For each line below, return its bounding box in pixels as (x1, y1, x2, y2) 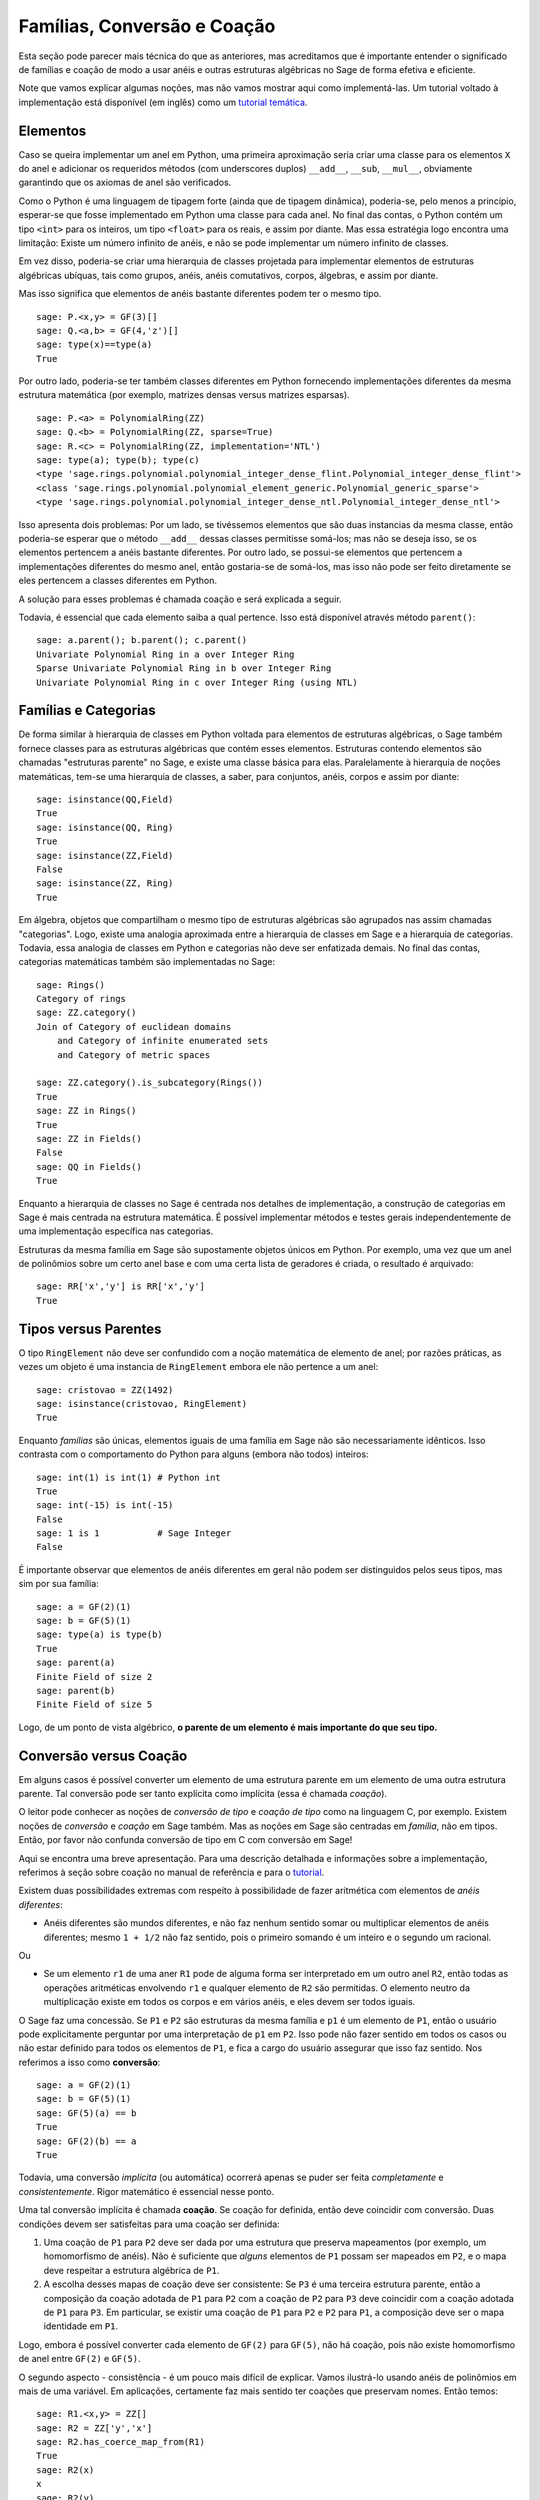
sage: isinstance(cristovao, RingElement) (36, 1398, 248, 1409)
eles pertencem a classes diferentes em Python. (18, 575, 218, 587)
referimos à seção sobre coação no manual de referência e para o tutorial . (18, 1866, 325, 1879)
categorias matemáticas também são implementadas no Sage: (18, 956, 275, 968)
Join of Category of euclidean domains (36, 1021, 232, 1032)
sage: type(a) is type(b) (36, 1629, 164, 1640)
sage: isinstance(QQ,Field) (36, 793, 174, 805)
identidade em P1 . (43, 2320, 119, 2332)
